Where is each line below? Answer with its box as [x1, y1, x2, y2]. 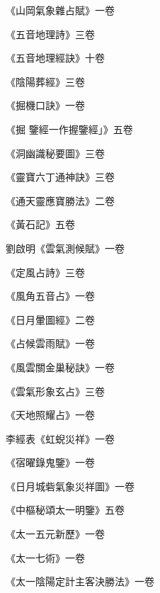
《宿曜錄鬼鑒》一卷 [6, 455, 95, 470]
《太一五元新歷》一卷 [6, 526, 105, 541]
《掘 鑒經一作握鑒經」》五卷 [6, 121, 133, 136]
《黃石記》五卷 [6, 217, 75, 232]
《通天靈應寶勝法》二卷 [6, 193, 115, 208]
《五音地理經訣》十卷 [6, 50, 105, 65]
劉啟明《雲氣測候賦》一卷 [6, 240, 125, 255]
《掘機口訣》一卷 [6, 98, 85, 113]
